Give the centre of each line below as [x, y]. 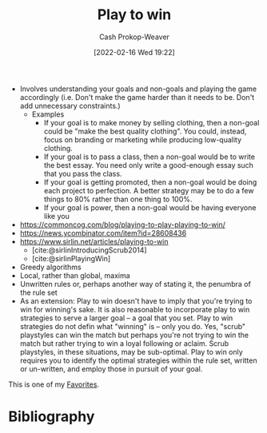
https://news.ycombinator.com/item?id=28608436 [103, 232]
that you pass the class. [83, 173]
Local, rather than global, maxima [75, 275]
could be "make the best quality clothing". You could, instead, [145, 131]
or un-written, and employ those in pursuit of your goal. [111, 368]
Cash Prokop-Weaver [134, 37]
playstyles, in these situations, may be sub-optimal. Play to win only [132, 352]
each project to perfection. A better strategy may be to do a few [149, 190]
